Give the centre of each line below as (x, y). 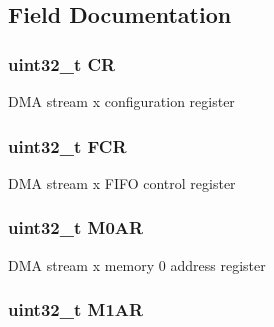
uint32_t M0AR (76, 227)
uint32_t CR (62, 63)
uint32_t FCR (67, 145)
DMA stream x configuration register (121, 101)
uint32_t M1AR (76, 309)
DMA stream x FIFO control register (122, 182)
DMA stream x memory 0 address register (137, 264)
